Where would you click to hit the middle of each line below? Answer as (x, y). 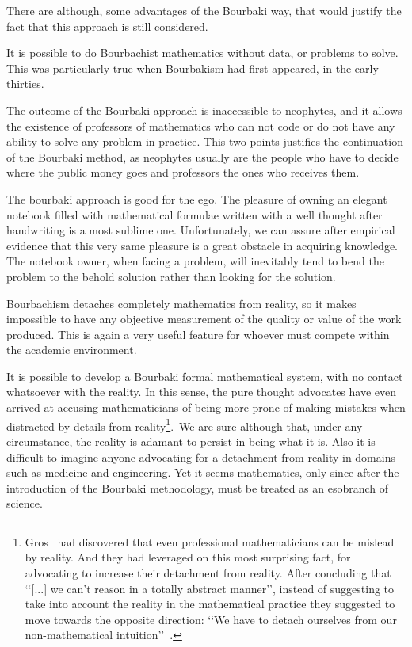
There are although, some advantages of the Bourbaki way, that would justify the (204, 10)
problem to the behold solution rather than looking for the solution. (171, 276)
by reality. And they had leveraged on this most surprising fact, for (188, 557)
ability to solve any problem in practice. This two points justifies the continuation (205, 141)
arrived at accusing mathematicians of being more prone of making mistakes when (206, 407)
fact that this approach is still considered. (107, 26)
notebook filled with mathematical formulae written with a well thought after (195, 214)
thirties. (25, 84)
